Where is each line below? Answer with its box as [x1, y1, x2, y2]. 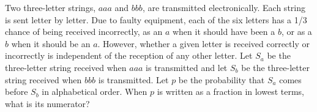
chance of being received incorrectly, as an [5, 25, 163, 38]
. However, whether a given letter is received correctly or [97, 37, 310, 50]
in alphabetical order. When [42, 85, 147, 98]
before [5, 85, 28, 98]
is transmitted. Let [98, 73, 169, 86]
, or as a [281, 25, 312, 38]
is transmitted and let [146, 61, 228, 73]
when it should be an [11, 37, 91, 50]
